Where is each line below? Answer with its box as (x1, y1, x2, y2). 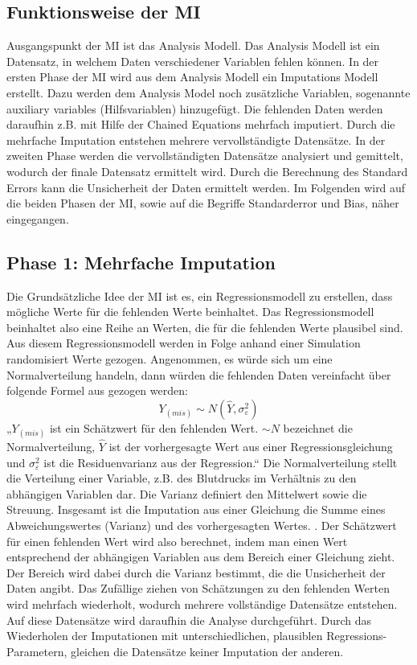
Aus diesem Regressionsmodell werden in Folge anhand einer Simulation (6, 335, 361, 351)
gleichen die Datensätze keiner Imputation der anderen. (70, 642, 344, 659)
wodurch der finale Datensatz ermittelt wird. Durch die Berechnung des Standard (6, 162, 408, 179)
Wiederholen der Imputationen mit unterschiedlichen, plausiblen (6, 627, 323, 644)
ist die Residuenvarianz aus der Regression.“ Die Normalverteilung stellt (43, 454, 398, 470)
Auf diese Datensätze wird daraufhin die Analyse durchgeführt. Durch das (6, 611, 371, 628)
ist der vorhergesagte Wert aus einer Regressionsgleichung (108, 438, 393, 455)
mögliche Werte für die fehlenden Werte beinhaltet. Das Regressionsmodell (6, 303, 374, 320)
